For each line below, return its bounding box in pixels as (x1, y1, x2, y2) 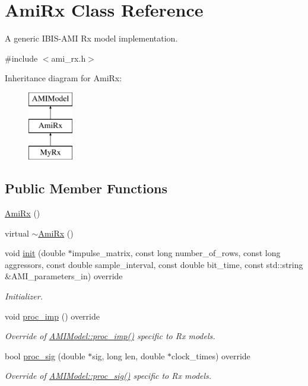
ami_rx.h (51, 52, 86, 64)
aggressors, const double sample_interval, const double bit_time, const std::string (5, 258, 303, 270)
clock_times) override (172, 349, 250, 362)
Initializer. (5, 290, 43, 302)
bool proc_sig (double (5, 349, 85, 362)
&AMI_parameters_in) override (5, 270, 123, 282)
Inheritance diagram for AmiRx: (5, 72, 122, 84)
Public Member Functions (5, 179, 167, 197)
